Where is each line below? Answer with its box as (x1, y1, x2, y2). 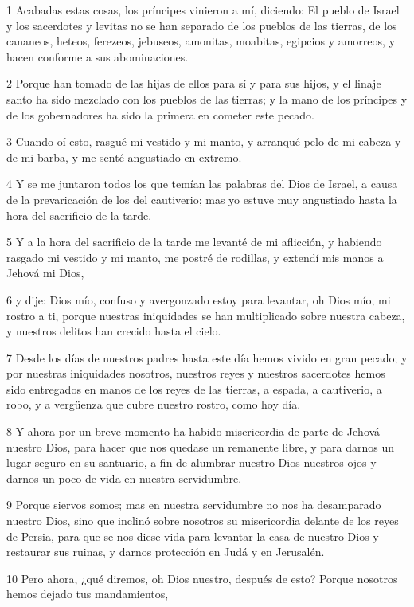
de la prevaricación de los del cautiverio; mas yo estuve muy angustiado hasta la (6, 190, 397, 207)
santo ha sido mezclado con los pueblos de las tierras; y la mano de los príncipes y (6, 90, 408, 107)
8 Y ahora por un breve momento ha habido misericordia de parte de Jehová (6, 423, 381, 440)
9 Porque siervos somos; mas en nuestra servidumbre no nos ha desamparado (6, 496, 381, 513)
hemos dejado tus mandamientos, (6, 585, 169, 602)
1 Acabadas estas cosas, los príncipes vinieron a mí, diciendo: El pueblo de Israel (6, 2, 400, 18)
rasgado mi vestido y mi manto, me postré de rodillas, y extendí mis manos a (6, 249, 384, 265)
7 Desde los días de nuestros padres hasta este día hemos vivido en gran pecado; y (6, 349, 408, 366)
